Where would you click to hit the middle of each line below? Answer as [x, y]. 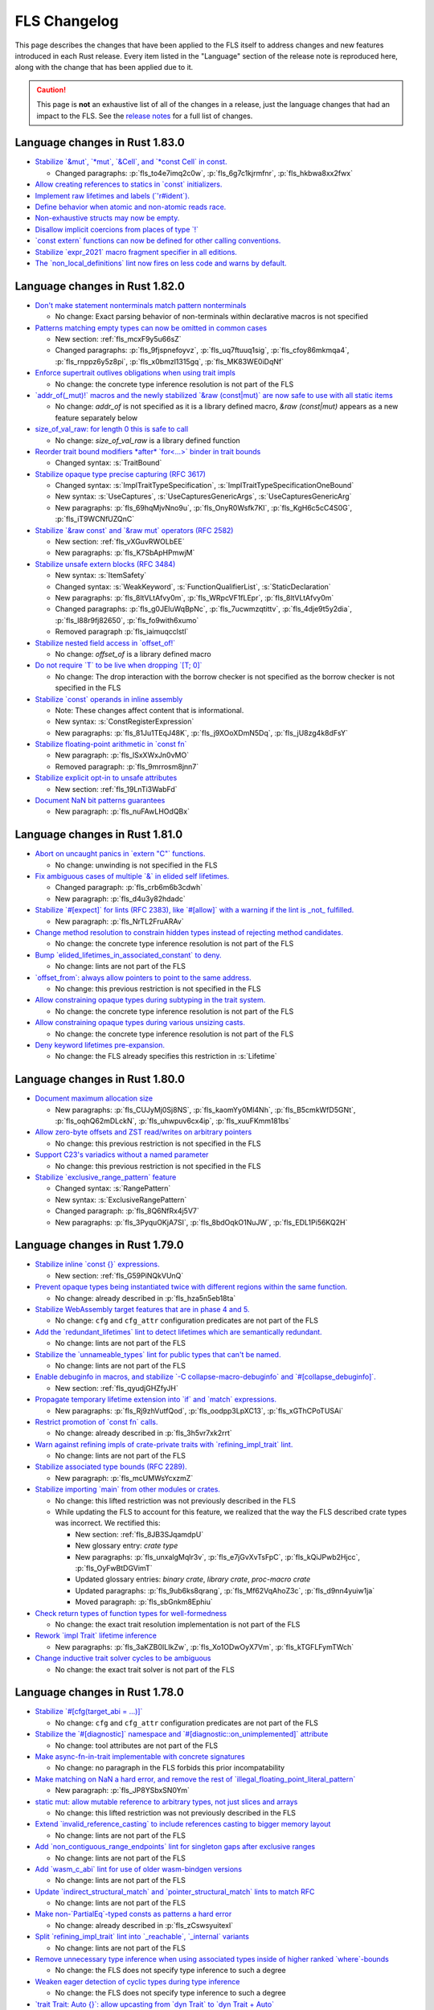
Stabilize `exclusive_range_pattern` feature [106, 1177]
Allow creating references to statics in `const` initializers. [129, 184]
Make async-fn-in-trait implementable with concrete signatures [140, 1756]
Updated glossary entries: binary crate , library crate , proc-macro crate [193, 1579]
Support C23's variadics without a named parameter [122, 1155]
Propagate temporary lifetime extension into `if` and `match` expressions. [156, 1400]
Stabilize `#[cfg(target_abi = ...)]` [89, 1712]
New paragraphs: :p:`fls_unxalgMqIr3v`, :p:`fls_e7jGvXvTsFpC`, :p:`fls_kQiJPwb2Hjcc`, [218, 1557]
